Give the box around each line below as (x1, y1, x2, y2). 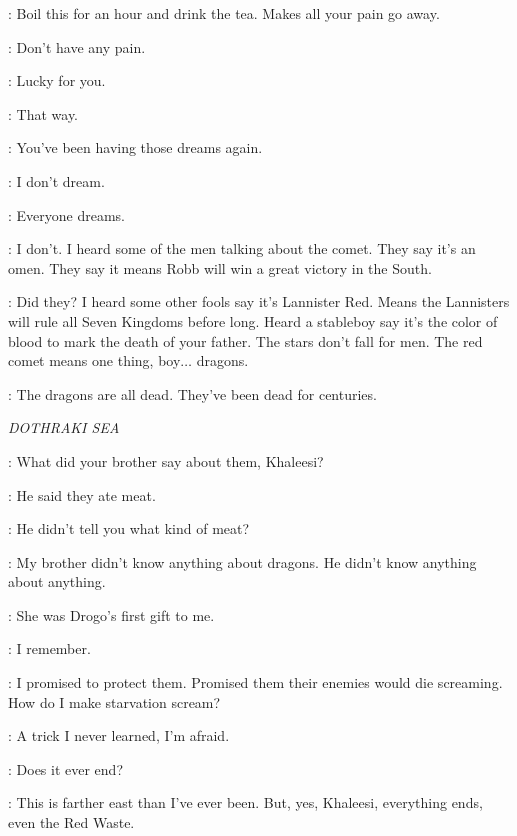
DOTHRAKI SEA (8, 417, 120, 438)
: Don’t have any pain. (8, 36, 146, 57)
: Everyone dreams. (8, 204, 126, 225)
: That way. (8, 103, 78, 124)
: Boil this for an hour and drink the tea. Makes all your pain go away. (8, 3, 440, 23)
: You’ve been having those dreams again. (8, 137, 263, 158)
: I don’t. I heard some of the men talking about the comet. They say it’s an (8, 238, 476, 259)
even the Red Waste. (8, 812, 135, 833)
